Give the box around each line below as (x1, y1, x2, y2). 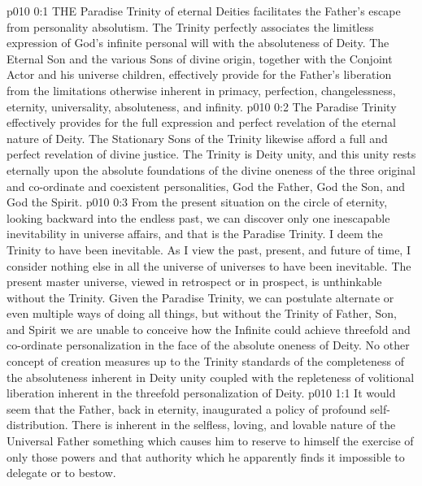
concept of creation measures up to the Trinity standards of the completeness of (7, 353, 405, 370)
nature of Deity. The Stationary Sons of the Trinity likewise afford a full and (7, 129, 388, 146)
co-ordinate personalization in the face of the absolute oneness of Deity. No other (7, 336, 410, 354)
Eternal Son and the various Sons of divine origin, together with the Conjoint (7, 50, 393, 67)
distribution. (7, 416, 68, 433)
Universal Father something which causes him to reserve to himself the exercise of (7, 432, 414, 449)
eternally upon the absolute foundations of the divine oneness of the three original (7, 161, 415, 178)
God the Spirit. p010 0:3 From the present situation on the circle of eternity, (7, 193, 388, 210)
